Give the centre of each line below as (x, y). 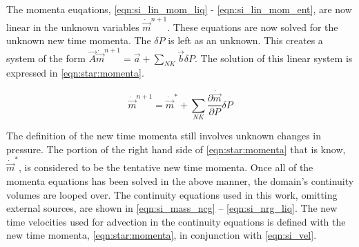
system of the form (46, 58)
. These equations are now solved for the (253, 27)
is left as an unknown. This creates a (245, 40)
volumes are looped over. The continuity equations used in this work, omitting (172, 194)
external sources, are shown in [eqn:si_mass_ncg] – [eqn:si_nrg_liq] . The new (172, 208)
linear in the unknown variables (73, 27)
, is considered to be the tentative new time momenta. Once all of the (166, 167)
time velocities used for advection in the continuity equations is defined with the (176, 221)
